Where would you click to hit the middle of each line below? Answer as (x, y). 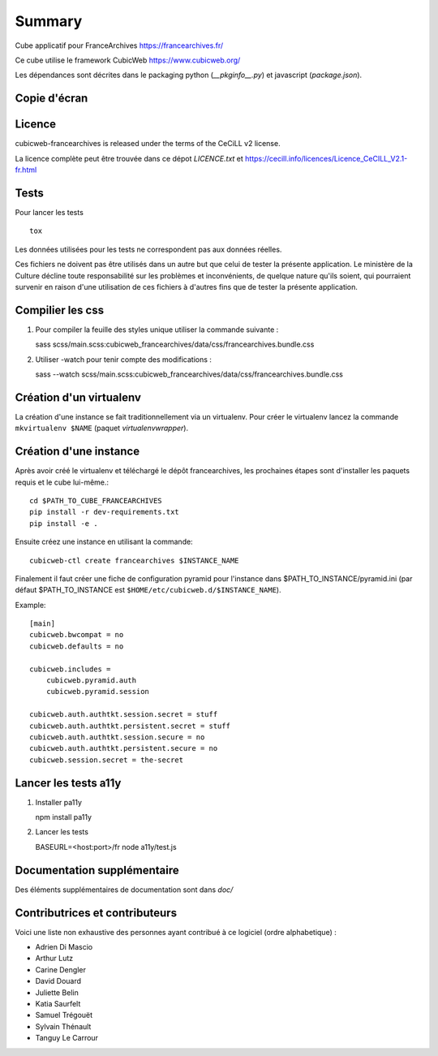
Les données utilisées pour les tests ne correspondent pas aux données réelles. (148, 249)
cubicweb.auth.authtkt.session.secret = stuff (124, 715)
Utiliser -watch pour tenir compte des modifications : (124, 359)
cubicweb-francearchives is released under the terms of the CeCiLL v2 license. (148, 144)
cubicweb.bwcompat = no (77, 635)
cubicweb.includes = (70, 669)
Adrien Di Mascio (64, 947)
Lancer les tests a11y (68, 783)
